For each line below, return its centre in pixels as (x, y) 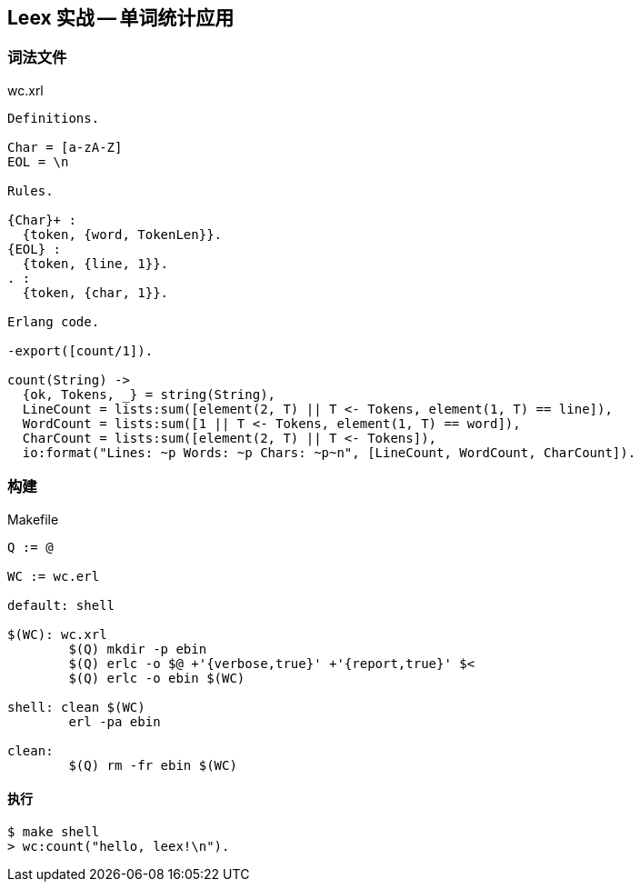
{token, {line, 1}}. (95, 263)
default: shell (61, 605)
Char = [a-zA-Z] (65, 147)
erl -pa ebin (115, 721)
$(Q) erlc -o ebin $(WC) (157, 678)
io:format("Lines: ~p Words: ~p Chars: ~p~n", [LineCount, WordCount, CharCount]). (329, 452)
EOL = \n (38, 161)
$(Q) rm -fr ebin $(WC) (153, 765)
